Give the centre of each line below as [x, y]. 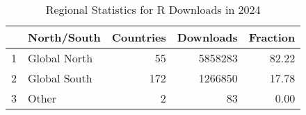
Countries [139, 37]
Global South [60, 78]
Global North [61, 58]
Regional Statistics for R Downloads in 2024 [153, 9]
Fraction [272, 37]
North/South [64, 37]
